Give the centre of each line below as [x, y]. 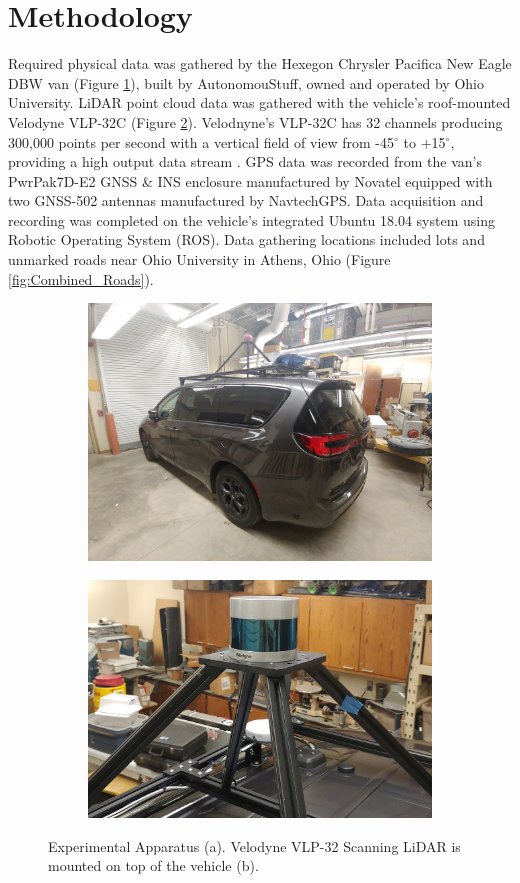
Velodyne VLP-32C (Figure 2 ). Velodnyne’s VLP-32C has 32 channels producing [255, 121]
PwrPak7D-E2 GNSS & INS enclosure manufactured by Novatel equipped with [250, 180]
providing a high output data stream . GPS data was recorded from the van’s [245, 161]
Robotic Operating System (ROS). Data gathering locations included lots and [246, 239]
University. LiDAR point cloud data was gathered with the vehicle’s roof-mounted [259, 102]
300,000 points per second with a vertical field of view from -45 [201, 141]
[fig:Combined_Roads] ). [81, 278]
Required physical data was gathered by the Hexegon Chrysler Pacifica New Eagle [260, 63]
